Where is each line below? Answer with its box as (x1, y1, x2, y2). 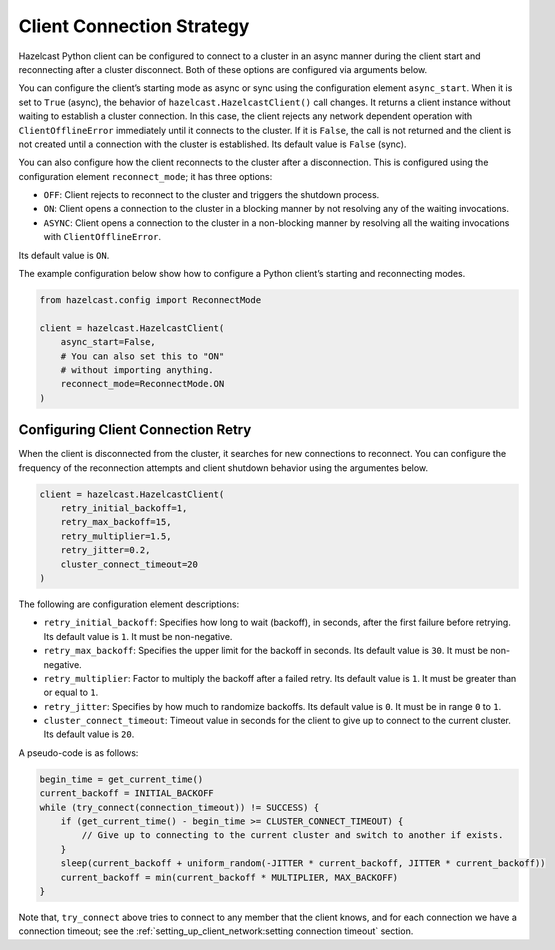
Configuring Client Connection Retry (18, 421, 252, 439)
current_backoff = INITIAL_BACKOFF (39, 788, 214, 799)
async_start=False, (60, 336, 157, 348)
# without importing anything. (60, 364, 214, 375)
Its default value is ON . (18, 249, 110, 261)
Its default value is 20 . (43, 728, 135, 740)
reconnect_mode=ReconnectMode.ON (60, 378, 225, 390)
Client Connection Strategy (18, 15, 250, 37)
